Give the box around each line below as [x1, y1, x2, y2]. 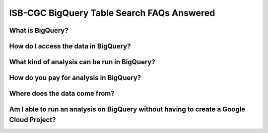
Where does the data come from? [9, 89, 115, 98]
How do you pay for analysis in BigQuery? [9, 74, 141, 82]
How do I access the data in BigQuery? [9, 42, 131, 50]
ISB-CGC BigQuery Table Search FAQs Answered [9, 7, 215, 18]
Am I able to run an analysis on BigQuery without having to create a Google [9, 105, 246, 114]
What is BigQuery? [9, 26, 69, 35]
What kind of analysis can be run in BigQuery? [9, 58, 156, 66]
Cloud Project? [9, 115, 56, 124]
